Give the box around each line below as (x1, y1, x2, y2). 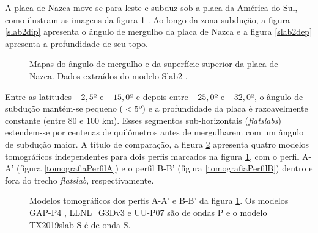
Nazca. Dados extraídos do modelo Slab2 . (29, 69, 188, 82)
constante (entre (5, 113, 65, 126)
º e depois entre (130, 90, 188, 102)
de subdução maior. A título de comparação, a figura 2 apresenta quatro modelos (5, 137, 309, 150)
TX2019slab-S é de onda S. (29, 218, 131, 231)
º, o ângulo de (251, 90, 303, 102)
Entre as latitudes (5, 90, 72, 102)
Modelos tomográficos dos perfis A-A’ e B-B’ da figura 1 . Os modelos (29, 194, 289, 207)
